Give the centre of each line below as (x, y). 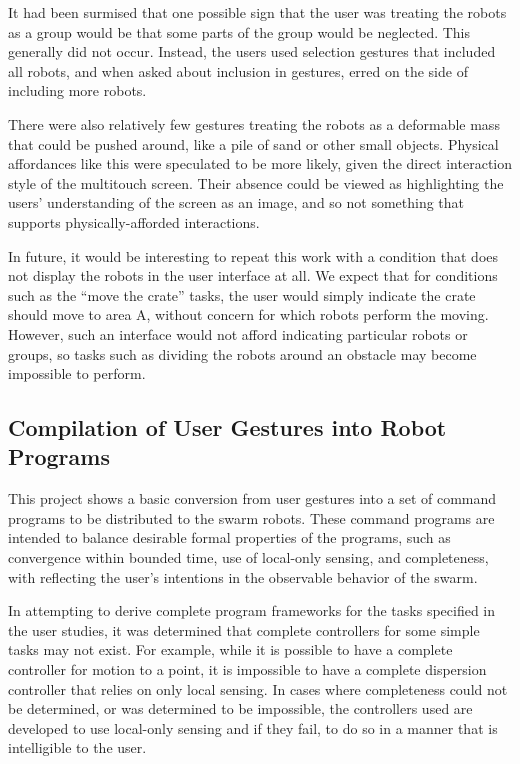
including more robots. (77, 90)
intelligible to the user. (77, 747)
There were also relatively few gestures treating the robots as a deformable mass (254, 123)
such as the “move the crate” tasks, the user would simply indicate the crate (242, 294)
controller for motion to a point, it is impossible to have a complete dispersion (247, 669)
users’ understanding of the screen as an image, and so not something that (236, 202)
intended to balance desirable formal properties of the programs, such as (229, 537)
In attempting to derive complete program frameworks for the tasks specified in (252, 610)
